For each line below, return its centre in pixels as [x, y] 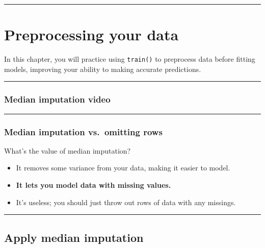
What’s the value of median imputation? [68, 150]
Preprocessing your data [91, 34]
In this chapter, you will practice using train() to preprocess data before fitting [130, 59]
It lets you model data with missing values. [94, 185]
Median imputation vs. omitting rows [83, 131]
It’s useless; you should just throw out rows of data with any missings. [126, 202]
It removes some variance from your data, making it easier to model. [123, 168]
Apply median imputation [74, 237]
